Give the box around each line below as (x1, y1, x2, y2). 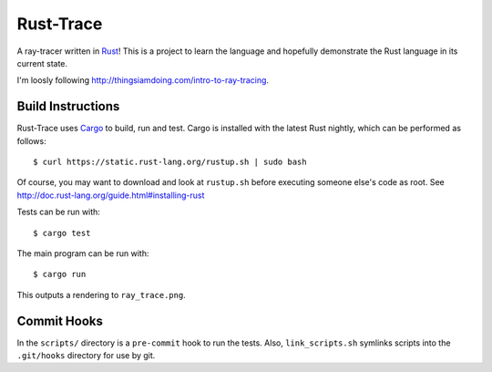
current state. (16, 57, 68, 68)
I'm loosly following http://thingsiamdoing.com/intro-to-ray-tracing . (16, 75, 269, 86)
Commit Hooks (16, 313, 104, 328)
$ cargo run (33, 269, 87, 280)
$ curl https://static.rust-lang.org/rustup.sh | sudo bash (33, 157, 307, 168)
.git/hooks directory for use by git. (16, 350, 156, 361)
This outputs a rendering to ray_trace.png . (16, 289, 186, 300)
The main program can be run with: (16, 247, 149, 259)
